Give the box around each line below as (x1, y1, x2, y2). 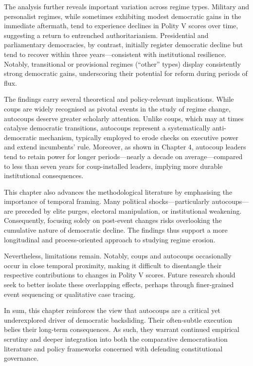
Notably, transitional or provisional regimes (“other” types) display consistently (4, 58, 241, 69)
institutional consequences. (4, 170, 84, 181)
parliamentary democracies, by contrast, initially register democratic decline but (4, 39, 243, 50)
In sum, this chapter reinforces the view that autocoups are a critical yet (4, 305, 220, 315)
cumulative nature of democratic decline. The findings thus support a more (4, 225, 228, 235)
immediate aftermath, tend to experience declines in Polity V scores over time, (4, 20, 238, 31)
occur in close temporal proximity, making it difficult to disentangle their (4, 260, 222, 270)
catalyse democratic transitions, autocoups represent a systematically (4, 123, 210, 133)
